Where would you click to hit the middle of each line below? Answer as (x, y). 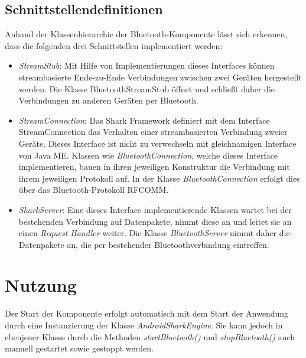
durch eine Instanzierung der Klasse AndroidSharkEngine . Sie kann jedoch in (144, 325)
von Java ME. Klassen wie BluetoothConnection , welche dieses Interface (148, 155)
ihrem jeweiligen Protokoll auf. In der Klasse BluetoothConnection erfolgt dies (159, 178)
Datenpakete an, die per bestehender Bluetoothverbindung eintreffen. (144, 244)
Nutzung (41, 285)
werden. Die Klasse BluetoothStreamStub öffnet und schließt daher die (147, 88)
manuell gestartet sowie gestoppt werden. (79, 348)
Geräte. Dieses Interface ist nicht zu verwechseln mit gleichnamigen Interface (157, 143)
